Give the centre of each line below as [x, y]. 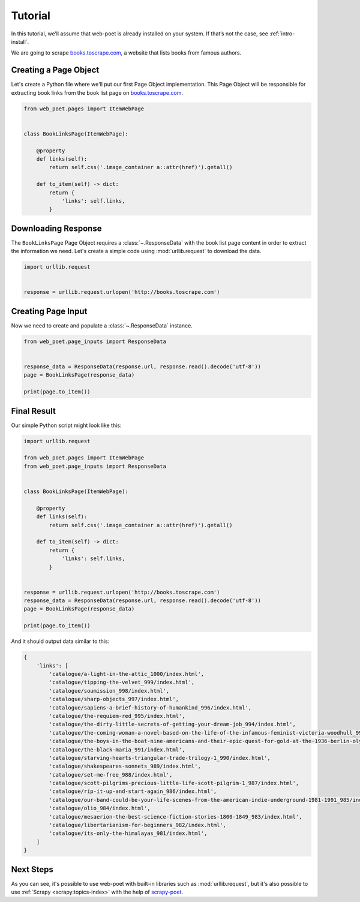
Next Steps [32, 869]
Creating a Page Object [55, 70]
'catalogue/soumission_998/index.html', [109, 691]
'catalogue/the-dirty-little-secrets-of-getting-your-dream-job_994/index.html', [172, 724]
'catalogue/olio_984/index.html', [100, 808]
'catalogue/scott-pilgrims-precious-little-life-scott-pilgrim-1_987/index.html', [174, 783]
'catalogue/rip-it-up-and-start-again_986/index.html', [133, 791]
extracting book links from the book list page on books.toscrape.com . [97, 92]
